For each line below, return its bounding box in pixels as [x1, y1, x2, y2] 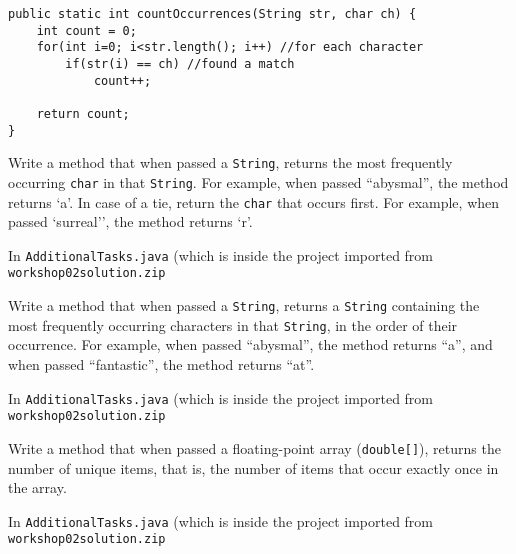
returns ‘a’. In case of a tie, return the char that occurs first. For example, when [8, 191, 500, 212]
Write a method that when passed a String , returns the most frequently [8, 152, 453, 173]
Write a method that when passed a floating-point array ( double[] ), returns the [8, 437, 501, 458]
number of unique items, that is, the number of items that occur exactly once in [8, 457, 499, 478]
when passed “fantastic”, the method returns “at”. [8, 354, 315, 375]
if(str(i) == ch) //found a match [65, 56, 295, 71]
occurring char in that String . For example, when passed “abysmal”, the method [8, 171, 509, 192]
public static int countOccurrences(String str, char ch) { [8, 7, 417, 21]
